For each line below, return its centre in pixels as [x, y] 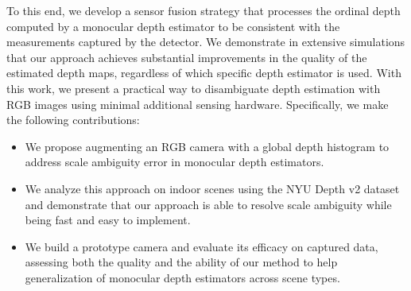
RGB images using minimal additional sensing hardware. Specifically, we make [198, 104]
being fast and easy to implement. [108, 220]
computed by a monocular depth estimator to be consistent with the [173, 26]
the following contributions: [73, 120]
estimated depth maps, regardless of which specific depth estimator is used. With [204, 73]
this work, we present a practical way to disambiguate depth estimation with [194, 88]
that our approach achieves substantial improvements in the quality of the [187, 57]
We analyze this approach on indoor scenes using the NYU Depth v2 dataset [212, 188]
